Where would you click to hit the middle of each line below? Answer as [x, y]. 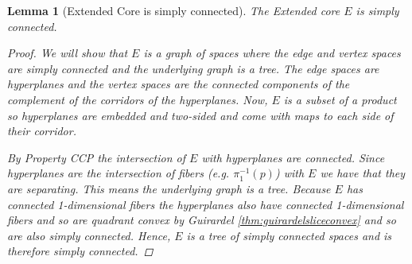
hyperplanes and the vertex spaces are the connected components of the [179, 84]
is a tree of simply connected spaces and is [289, 235]
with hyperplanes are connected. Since [293, 157]
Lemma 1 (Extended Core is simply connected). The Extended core [174, 10]
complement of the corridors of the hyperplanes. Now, [138, 99]
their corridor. [42, 131]
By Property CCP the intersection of [97, 157]
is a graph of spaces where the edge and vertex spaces [272, 53]
